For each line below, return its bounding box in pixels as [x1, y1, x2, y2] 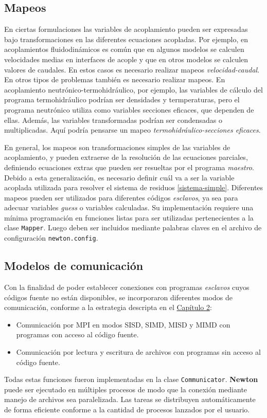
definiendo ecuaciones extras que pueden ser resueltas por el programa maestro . [4, 161, 254, 172]
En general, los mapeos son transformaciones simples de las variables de [4, 141, 230, 152]
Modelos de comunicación [4, 258, 144, 274]
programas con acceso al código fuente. [16, 329, 139, 340]
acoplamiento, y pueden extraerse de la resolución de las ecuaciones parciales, [4, 152, 248, 162]
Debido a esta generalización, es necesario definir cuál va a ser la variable [4, 172, 235, 183]
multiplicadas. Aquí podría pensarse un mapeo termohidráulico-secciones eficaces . [4, 124, 261, 135]
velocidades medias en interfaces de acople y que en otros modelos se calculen [4, 53, 248, 64]
